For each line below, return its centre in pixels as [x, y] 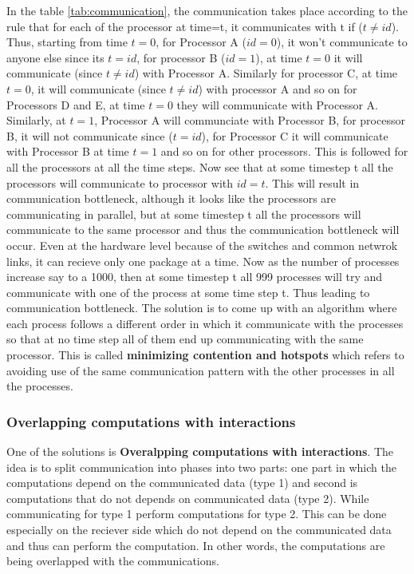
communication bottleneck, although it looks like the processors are [172, 198]
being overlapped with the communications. [113, 561]
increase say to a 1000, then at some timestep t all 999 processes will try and [195, 277]
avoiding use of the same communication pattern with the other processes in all [201, 370]
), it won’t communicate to [342, 42]
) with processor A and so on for [278, 88]
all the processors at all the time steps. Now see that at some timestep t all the [200, 166]
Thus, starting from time [67, 42]
